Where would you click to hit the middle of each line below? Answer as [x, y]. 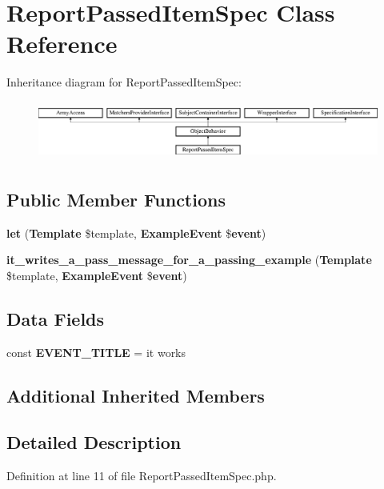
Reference [62, 44]
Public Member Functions [116, 199]
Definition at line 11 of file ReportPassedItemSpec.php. [142, 476]
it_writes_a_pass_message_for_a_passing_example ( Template [189, 260]
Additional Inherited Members [136, 395]
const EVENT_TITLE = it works [96, 352]
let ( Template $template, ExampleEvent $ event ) [136, 232]
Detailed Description [94, 442]
